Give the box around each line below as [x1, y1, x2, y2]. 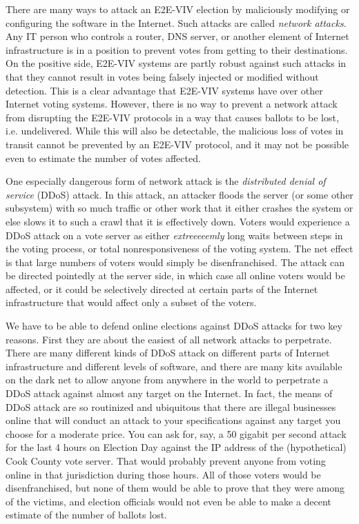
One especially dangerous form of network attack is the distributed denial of [6, 174, 326, 188]
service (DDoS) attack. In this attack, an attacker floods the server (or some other [6, 187, 353, 201]
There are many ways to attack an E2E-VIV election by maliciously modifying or [6, 2, 350, 16]
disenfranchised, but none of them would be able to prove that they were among [6, 481, 345, 495]
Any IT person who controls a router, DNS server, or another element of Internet [6, 29, 349, 43]
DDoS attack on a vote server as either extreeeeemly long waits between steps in [6, 228, 343, 242]
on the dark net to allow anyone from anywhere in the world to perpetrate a [6, 372, 329, 387]
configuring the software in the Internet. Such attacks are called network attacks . [6, 15, 347, 30]
